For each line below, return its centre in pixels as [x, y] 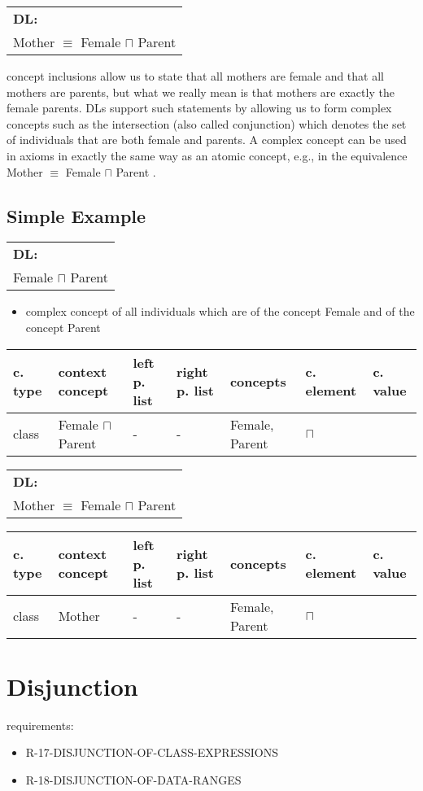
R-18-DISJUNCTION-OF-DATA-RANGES [133, 779]
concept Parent [63, 327]
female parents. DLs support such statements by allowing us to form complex [199, 108]
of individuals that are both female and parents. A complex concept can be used [207, 140]
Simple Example [76, 215]
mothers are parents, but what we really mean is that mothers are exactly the [201, 92]
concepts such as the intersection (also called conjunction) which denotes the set [207, 123]
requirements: [40, 725]
